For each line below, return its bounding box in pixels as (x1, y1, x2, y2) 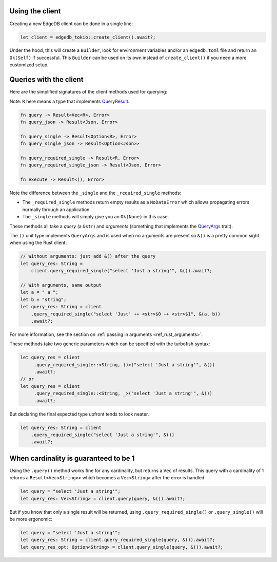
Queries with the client (9, 75, 84, 84)
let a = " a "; (20, 289, 58, 295)
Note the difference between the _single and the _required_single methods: (9, 190, 182, 196)
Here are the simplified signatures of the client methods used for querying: (9, 89, 168, 95)
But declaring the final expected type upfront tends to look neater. (9, 411, 149, 417)
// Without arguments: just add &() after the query (20, 253, 156, 259)
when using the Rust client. (9, 239, 67, 246)
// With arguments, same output (20, 282, 102, 288)
